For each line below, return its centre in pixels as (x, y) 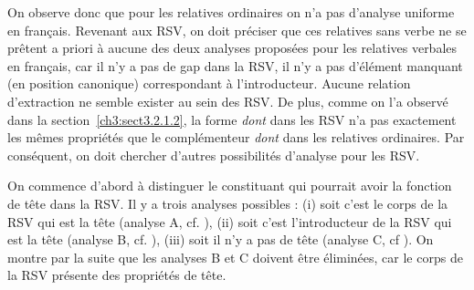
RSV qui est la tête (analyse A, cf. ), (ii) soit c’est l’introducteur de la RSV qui (230, 221)
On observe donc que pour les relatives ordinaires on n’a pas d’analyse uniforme (231, 12)
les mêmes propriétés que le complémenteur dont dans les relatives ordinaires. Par (236, 137)
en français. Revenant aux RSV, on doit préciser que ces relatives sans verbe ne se (237, 30)
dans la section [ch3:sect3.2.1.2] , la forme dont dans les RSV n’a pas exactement (232, 119)
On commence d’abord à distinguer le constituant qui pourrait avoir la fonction (230, 186)
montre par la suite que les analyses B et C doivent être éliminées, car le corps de (235, 257)
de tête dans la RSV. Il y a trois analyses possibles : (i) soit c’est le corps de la (228, 203)
